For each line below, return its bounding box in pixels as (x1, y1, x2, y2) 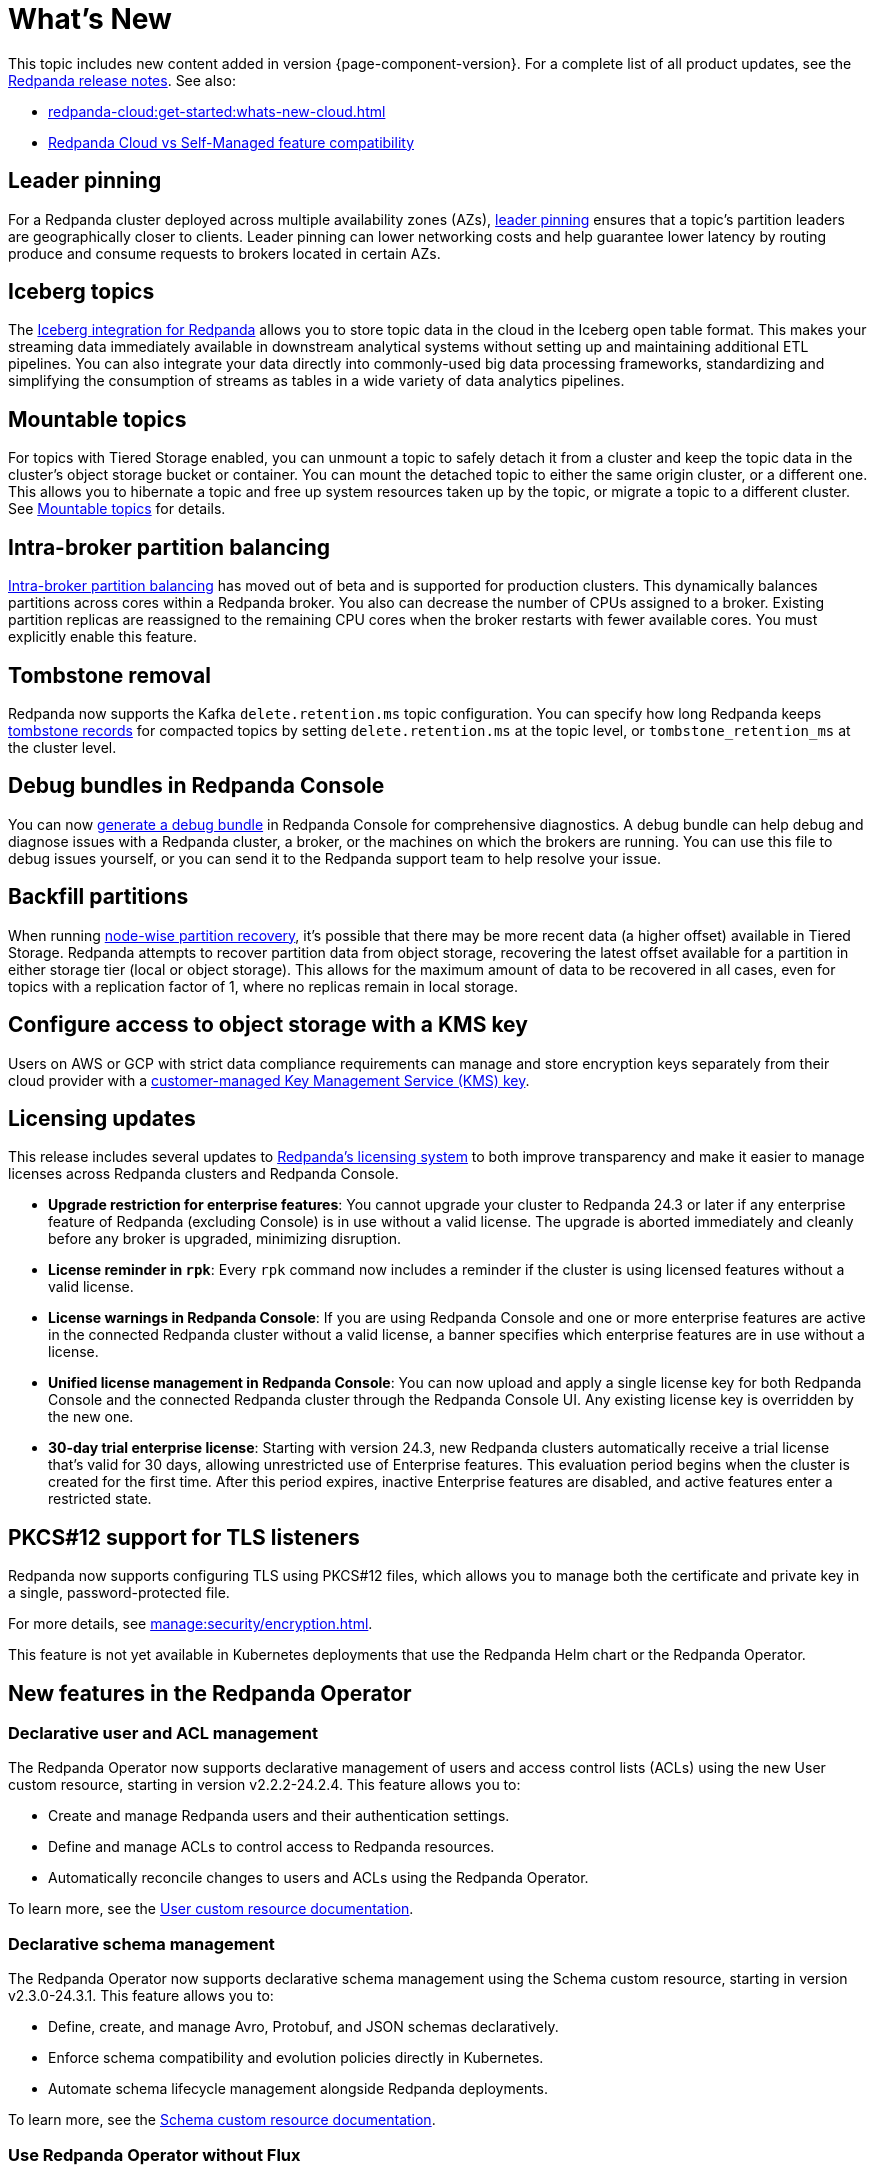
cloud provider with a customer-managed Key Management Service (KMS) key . (8, 1071, 530, 1089)
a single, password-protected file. (8, 1584, 230, 1602)
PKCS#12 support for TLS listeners (8, 1524, 360, 1550)
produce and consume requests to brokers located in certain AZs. (8, 244, 441, 262)
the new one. (48, 1408, 134, 1426)
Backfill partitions (8, 884, 189, 910)
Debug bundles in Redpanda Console (8, 773, 385, 799)
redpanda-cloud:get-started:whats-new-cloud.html (48, 102, 386, 120)
